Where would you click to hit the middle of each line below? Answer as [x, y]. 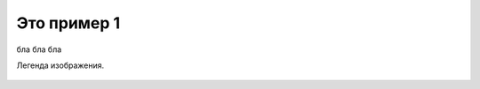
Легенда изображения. [60, 65]
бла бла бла [39, 49]
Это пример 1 [68, 23]
